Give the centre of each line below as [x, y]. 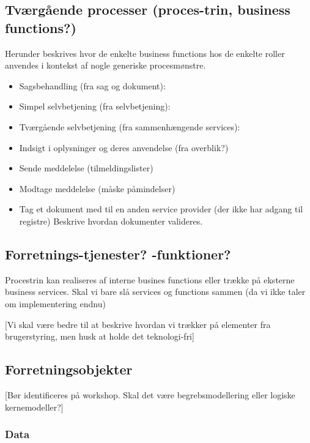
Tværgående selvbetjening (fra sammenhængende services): [130, 126]
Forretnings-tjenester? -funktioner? [118, 254]
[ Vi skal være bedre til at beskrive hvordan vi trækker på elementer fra [138, 324]
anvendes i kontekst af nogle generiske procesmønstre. [105, 65]
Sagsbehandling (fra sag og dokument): [92, 85]
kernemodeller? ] [34, 407]
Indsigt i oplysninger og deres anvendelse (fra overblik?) [124, 147]
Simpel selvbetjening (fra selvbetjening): [95, 106]
